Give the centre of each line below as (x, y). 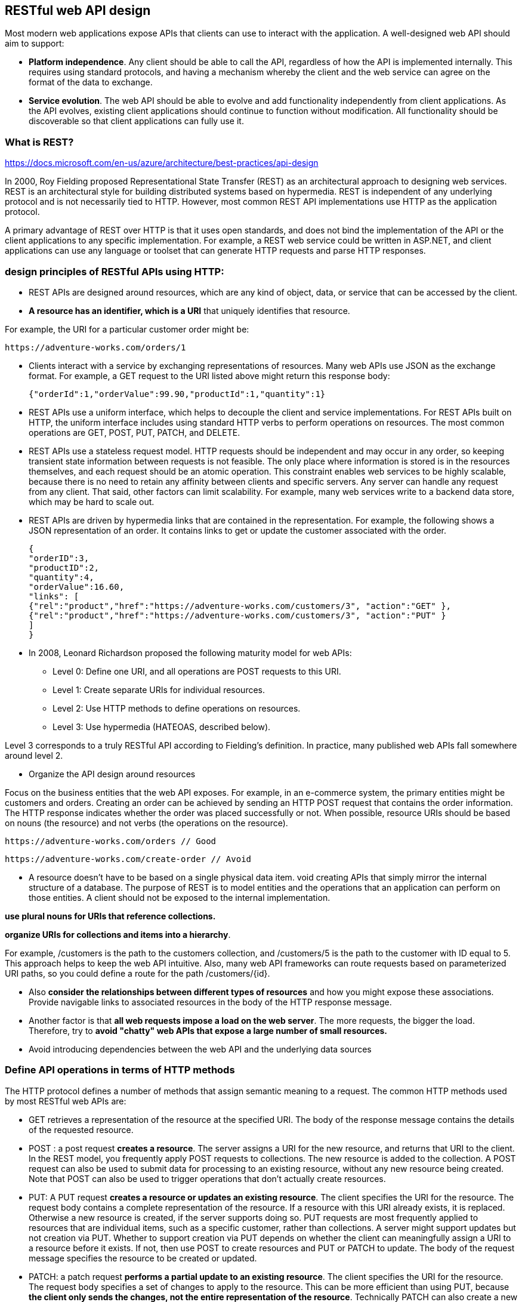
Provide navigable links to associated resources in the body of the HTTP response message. (210, 1002)
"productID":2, (64, 567)
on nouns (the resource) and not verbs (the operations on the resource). (146, 823)
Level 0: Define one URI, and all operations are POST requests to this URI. (197, 671)
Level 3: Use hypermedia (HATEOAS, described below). (162, 727)
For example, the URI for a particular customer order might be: (127, 329)
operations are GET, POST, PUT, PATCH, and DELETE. (135, 432)
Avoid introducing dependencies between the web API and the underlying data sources (200, 1049)
